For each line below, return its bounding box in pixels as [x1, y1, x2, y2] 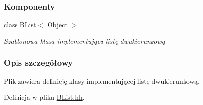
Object [47, 19, 68, 30]
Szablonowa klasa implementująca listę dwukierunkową [4, 35, 165, 46]
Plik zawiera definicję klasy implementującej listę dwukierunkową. [4, 75, 200, 86]
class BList [4, 19, 36, 30]
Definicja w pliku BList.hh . [4, 92, 85, 102]
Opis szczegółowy [4, 56, 73, 69]
